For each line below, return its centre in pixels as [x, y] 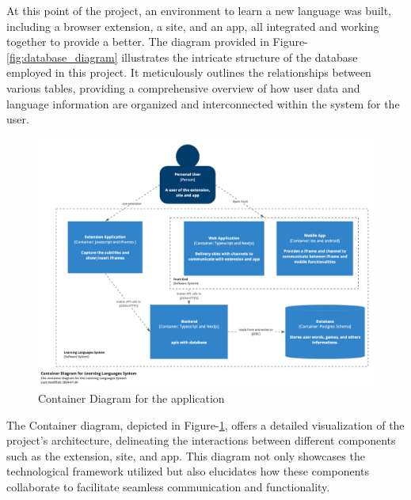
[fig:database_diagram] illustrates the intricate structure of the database [182, 57]
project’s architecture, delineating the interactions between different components [201, 440]
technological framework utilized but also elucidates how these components [188, 471]
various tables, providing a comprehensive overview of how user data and [183, 87]
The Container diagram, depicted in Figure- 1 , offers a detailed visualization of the [205, 424]
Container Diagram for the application [131, 398]
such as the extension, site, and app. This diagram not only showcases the [186, 455]
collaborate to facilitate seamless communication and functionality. [168, 487]
